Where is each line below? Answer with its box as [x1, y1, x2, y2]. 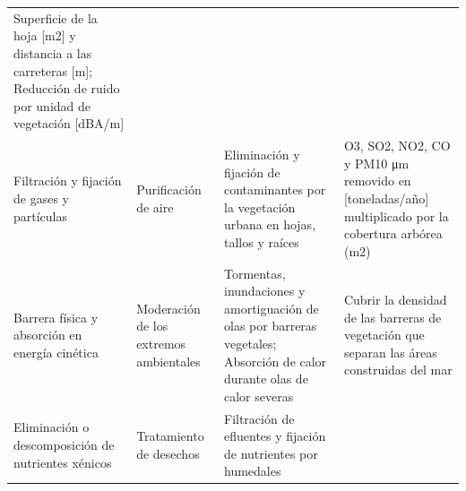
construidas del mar [343, 360, 453, 379]
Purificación [136, 180, 202, 199]
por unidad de [13, 96, 91, 115]
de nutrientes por [224, 444, 318, 462]
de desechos [136, 444, 200, 462]
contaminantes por [224, 180, 326, 199]
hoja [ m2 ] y [13, 26, 76, 45]
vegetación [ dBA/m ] [13, 114, 125, 133]
